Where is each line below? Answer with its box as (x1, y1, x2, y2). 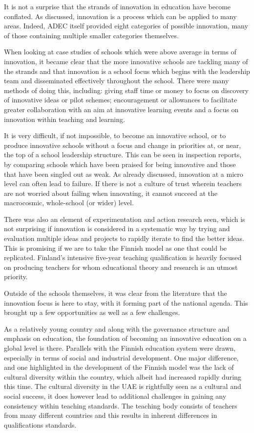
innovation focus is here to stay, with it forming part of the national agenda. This (4, 297, 248, 308)
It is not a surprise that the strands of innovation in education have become (4, 1, 231, 11)
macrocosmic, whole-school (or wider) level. (4, 197, 134, 208)
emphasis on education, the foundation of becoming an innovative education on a (4, 333, 247, 343)
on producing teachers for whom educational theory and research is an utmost (4, 262, 238, 272)
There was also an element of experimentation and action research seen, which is (4, 214, 245, 224)
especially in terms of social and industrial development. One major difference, (4, 352, 239, 362)
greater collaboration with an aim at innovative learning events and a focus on (4, 104, 239, 114)
